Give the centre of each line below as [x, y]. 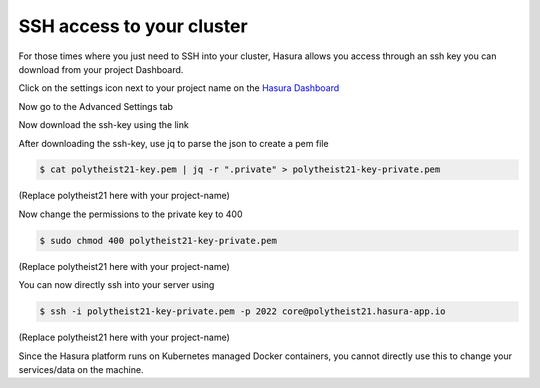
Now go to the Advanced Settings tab [96, 106]
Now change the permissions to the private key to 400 [131, 214]
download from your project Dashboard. [101, 69]
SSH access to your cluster [133, 26]
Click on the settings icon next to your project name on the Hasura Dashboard [179, 88]
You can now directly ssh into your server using [116, 285]
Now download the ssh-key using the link [103, 125]
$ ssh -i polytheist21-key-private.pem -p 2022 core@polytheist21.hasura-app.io [242, 311]
